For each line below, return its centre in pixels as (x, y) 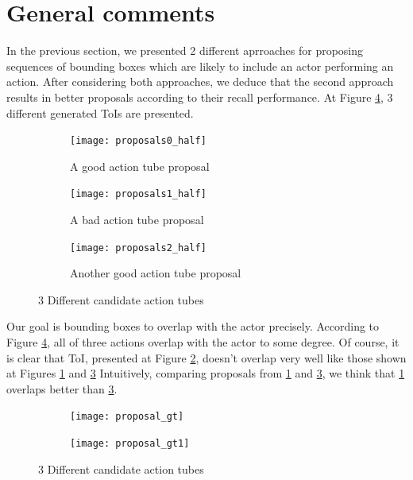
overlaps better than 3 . (62, 388)
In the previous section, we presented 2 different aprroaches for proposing (185, 50)
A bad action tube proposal (137, 219)
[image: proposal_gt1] (130, 444)
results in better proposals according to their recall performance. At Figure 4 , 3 (200, 97)
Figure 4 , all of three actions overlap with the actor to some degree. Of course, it (203, 342)
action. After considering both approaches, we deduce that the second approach (200, 81)
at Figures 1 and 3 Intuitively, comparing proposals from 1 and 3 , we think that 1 (206, 373)
